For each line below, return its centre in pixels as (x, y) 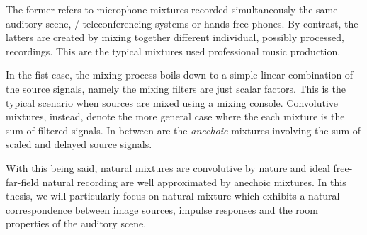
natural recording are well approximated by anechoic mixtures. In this (194, 182)
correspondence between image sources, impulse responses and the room (162, 209)
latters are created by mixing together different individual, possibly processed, (175, 37)
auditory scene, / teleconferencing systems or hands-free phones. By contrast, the (182, 23)
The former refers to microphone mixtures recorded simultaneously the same (172, 9)
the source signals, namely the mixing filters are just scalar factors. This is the (176, 88)
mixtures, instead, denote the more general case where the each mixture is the (175, 116)
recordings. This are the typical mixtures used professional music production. (173, 51)
